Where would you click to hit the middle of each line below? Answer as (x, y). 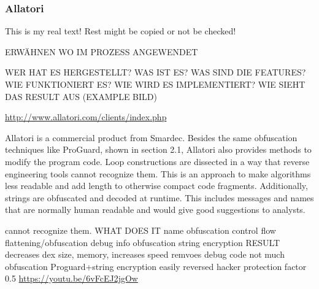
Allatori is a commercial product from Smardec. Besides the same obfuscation (151, 137)
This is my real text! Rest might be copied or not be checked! (121, 31)
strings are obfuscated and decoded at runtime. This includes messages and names (159, 197)
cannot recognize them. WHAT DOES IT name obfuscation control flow (140, 230)
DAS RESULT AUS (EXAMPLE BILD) (81, 96)
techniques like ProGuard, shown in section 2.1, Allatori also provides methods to (158, 149)
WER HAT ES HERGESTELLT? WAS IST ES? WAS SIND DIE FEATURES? (156, 72)
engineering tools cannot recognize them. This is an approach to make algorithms (158, 173)
